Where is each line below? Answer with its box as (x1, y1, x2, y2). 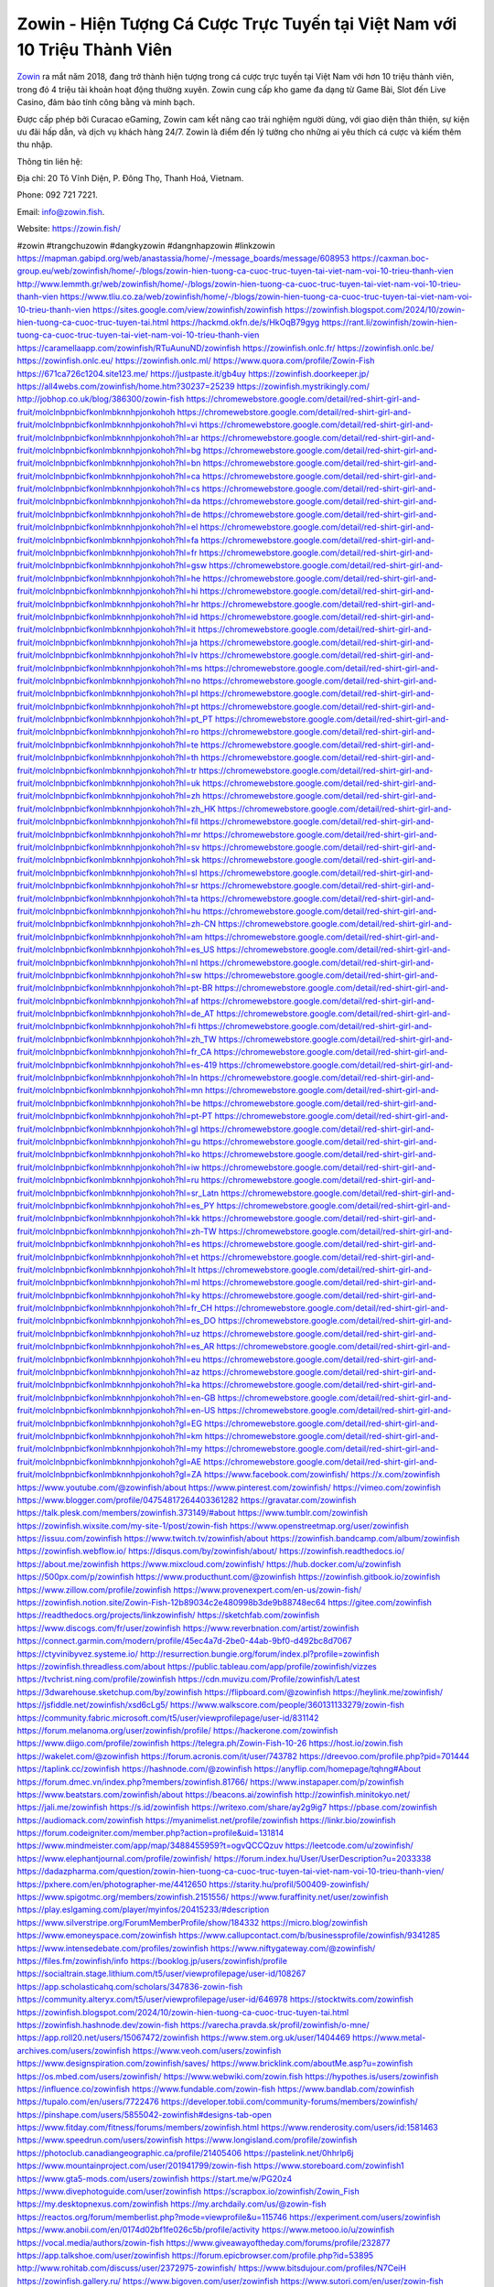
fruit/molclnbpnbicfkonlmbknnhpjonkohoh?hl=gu (16, 1135, 201, 1147)
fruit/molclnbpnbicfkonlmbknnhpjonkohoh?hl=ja (16, 637, 199, 648)
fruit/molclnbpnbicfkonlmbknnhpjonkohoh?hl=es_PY (16, 1199, 215, 1211)
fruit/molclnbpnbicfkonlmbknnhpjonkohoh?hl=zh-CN (16, 918, 217, 929)
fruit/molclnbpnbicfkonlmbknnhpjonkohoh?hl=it (16, 624, 197, 635)
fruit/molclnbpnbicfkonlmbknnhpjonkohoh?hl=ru (16, 1175, 199, 1186)
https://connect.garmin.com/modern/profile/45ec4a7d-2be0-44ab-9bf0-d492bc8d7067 (16, 1636, 352, 1647)
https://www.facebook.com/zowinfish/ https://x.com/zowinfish (203, 1469, 441, 1480)
